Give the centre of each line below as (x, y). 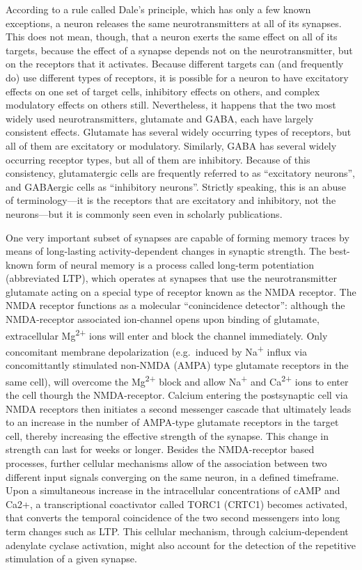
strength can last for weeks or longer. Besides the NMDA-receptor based (160, 449)
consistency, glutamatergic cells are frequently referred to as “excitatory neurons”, (180, 173)
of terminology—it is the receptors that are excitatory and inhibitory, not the (171, 200)
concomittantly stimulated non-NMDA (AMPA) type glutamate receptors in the (177, 365)
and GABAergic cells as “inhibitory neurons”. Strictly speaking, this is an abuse (176, 186)
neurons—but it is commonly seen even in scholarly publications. (144, 213)
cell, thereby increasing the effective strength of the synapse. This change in (167, 435)
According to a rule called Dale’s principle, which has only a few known (158, 9)
